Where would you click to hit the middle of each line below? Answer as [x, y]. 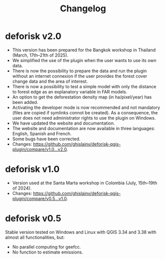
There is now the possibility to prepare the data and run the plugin [80, 71]
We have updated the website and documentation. [63, 123]
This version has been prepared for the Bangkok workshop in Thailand [84, 50]
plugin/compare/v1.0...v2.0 [40, 149]
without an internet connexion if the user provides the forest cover [80, 76]
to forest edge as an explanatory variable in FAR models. [70, 92]
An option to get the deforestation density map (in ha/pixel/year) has [82, 97]
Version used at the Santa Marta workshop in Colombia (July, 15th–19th [84, 183]
